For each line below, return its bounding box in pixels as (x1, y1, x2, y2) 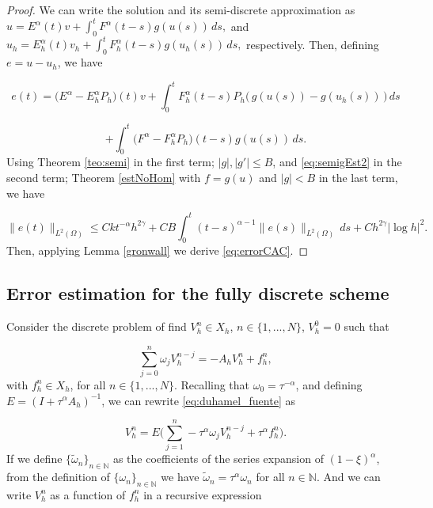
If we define (6, 450, 63, 467)
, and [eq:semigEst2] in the (272, 154, 402, 170)
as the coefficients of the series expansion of (112, 450, 324, 467)
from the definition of (6, 468, 110, 485)
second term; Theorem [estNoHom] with (6, 169, 201, 185)
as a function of (50, 486, 126, 502)
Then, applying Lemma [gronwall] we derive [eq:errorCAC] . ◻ (6, 242, 309, 259)
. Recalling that (173, 376, 250, 392)
